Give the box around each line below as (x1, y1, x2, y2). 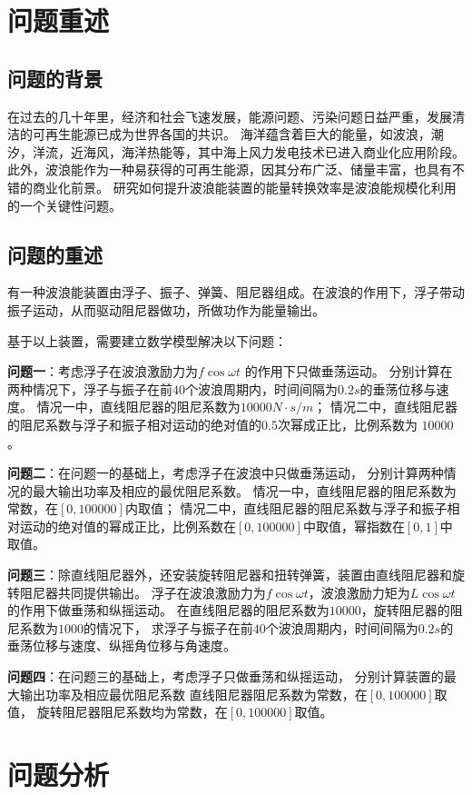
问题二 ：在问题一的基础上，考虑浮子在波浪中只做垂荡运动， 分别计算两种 (7, 463, 444, 482)
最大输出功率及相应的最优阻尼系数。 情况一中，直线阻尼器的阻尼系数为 (32, 481, 457, 500)
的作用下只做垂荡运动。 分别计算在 (244, 362, 453, 381)
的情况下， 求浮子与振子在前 (84, 618, 253, 637)
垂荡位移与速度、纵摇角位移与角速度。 (7, 636, 236, 655)
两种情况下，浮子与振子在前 (7, 379, 172, 398)
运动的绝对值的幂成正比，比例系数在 (19, 516, 236, 535)
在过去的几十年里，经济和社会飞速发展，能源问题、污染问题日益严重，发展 (7, 106, 452, 125)
